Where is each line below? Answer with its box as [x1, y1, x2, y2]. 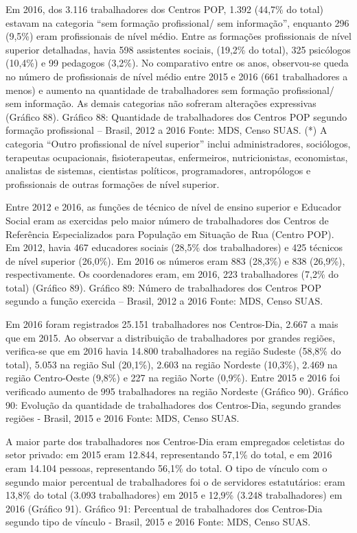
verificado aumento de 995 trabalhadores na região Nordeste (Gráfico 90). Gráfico [5, 384, 349, 399]
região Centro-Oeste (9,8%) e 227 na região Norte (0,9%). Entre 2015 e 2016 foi [5, 370, 341, 385]
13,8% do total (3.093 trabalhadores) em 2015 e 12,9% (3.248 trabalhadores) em [5, 488, 343, 502]
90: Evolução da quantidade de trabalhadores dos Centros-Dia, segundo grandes [5, 397, 341, 412]
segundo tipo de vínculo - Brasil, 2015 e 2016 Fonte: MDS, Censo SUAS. [5, 514, 311, 529]
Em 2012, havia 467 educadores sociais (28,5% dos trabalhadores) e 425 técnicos [5, 240, 343, 254]
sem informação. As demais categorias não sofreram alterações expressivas [5, 96, 316, 110]
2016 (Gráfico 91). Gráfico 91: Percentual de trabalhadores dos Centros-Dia [5, 501, 323, 515]
